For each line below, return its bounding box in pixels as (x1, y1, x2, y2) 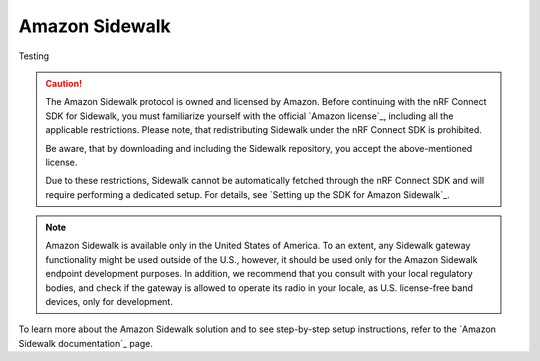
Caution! (45, 77, 83, 89)
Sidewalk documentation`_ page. (18, 337, 154, 349)
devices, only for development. (45, 296, 174, 308)
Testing (18, 50, 50, 62)
